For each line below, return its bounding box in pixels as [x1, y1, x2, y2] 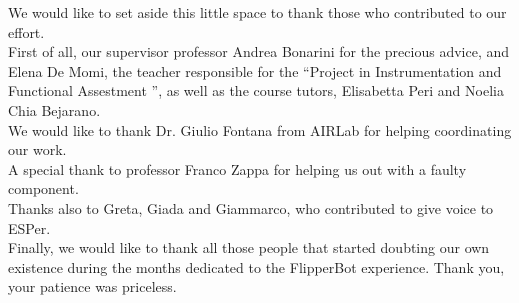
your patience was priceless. [8, 276, 177, 297]
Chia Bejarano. [8, 99, 101, 120]
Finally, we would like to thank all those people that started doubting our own [8, 237, 490, 258]
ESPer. [8, 217, 51, 238]
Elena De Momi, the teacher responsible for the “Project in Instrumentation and [8, 60, 502, 81]
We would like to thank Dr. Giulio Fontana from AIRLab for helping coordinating [8, 119, 512, 140]
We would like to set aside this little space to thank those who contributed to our [8, 2, 507, 22]
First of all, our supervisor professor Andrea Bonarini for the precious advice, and [8, 41, 510, 62]
